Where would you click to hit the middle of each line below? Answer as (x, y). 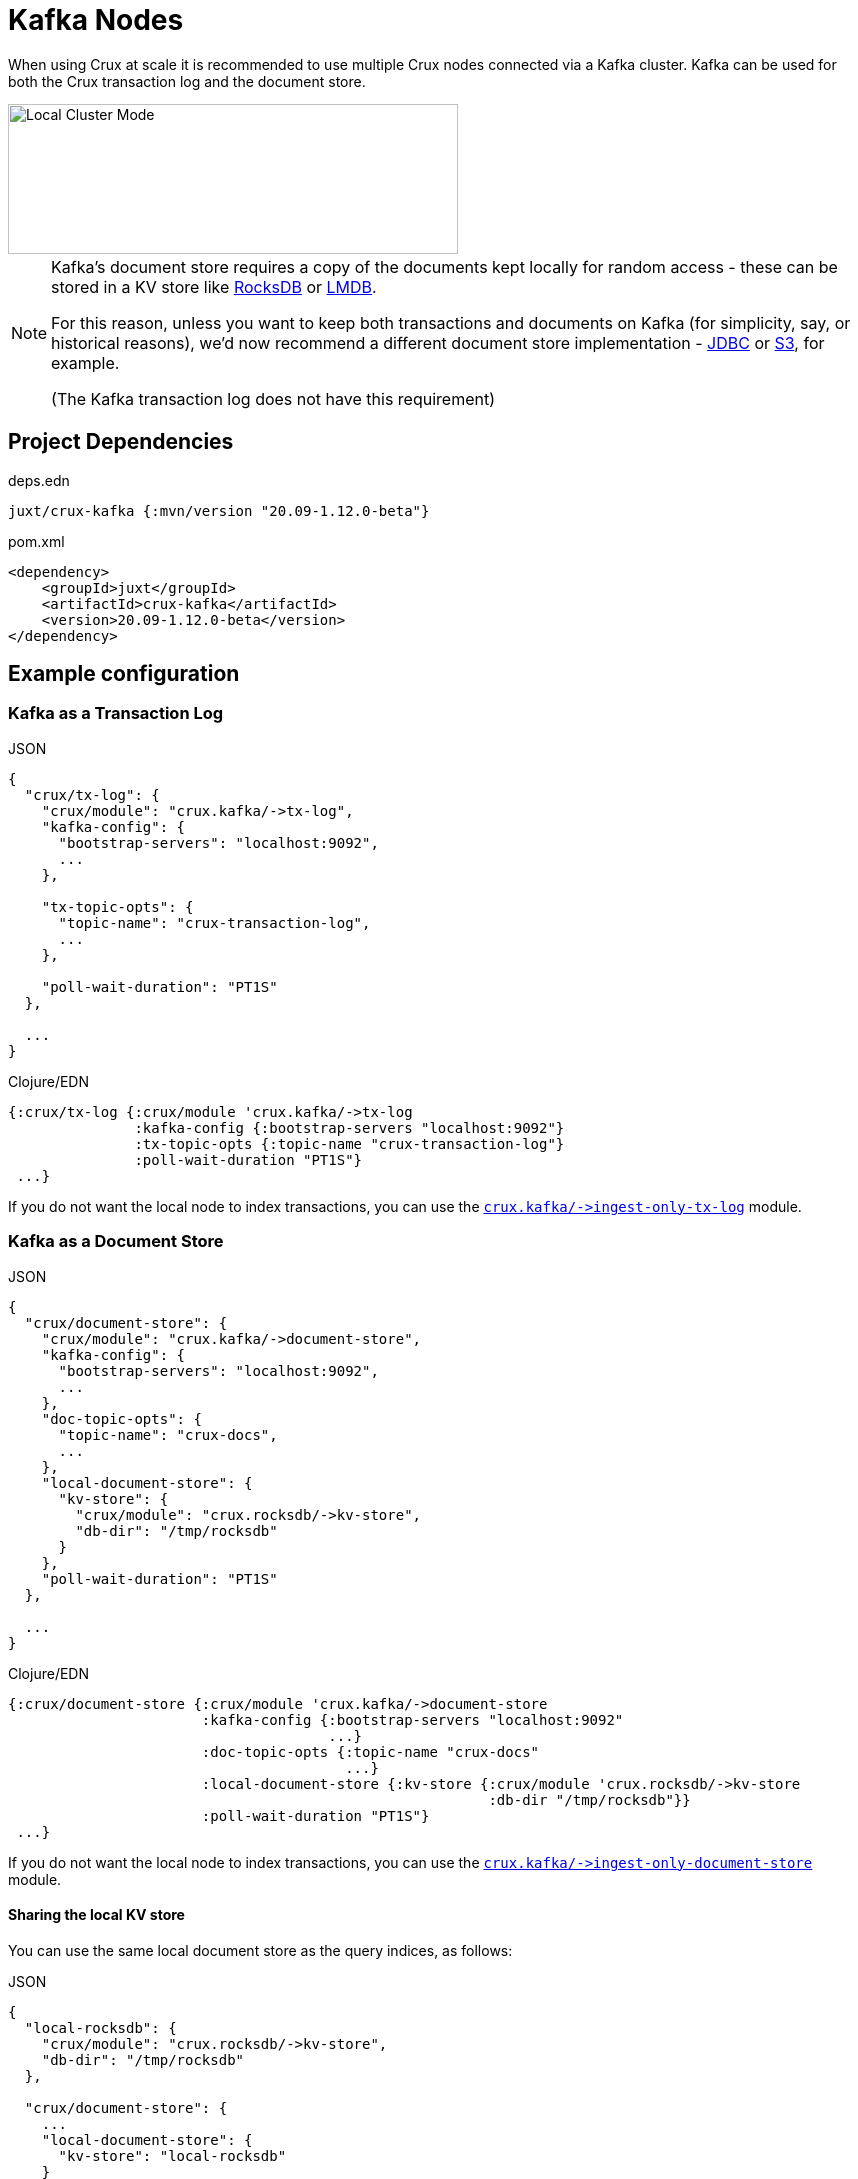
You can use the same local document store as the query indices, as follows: (260, 1950)
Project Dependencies (121, 442)
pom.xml (36, 541)
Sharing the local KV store (96, 1915)
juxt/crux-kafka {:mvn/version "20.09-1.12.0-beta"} (219, 510)
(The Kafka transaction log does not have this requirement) (273, 398)
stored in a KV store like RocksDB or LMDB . (214, 286)
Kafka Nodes (96, 20)
